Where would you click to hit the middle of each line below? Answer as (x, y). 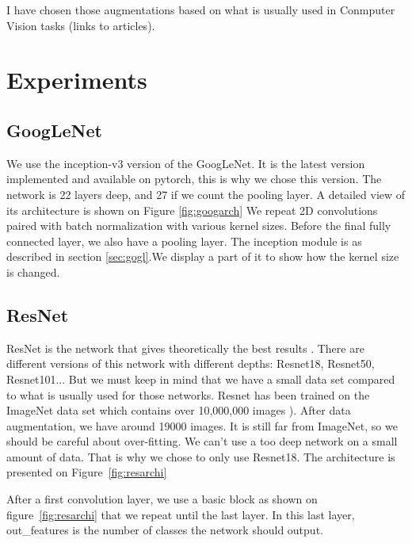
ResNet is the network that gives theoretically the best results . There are (185, 348)
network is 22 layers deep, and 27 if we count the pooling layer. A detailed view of (206, 194)
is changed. (33, 271)
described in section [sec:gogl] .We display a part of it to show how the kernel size (203, 256)
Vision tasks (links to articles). (81, 25)
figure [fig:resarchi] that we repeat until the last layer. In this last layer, (181, 514)
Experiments (77, 80)
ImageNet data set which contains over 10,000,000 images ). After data (179, 410)
